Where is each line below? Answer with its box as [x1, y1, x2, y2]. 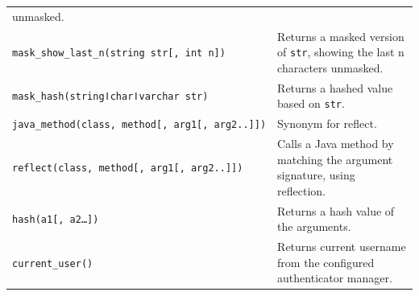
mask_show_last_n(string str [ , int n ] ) [12, 47, 226, 60]
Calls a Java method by [277, 135, 394, 152]
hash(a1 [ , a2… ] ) [12, 214, 99, 226]
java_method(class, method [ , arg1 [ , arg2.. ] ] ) [12, 119, 267, 131]
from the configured [277, 253, 375, 270]
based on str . [277, 95, 345, 112]
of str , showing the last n [277, 43, 404, 60]
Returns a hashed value [277, 79, 393, 96]
